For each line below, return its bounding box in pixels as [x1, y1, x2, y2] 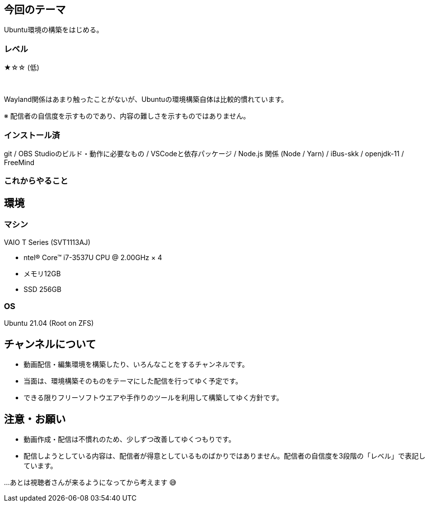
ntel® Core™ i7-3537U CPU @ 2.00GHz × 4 [24, 253, 162, 262]
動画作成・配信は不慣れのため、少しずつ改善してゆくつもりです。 [24, 434, 235, 443]
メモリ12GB [24, 269, 61, 278]
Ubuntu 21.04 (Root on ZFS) [4, 319, 94, 328]
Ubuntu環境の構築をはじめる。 [4, 25, 103, 34]
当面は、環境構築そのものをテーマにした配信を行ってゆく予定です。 [24, 377, 242, 386]
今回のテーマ [4, 3, 66, 16]
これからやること [4, 176, 68, 186]
